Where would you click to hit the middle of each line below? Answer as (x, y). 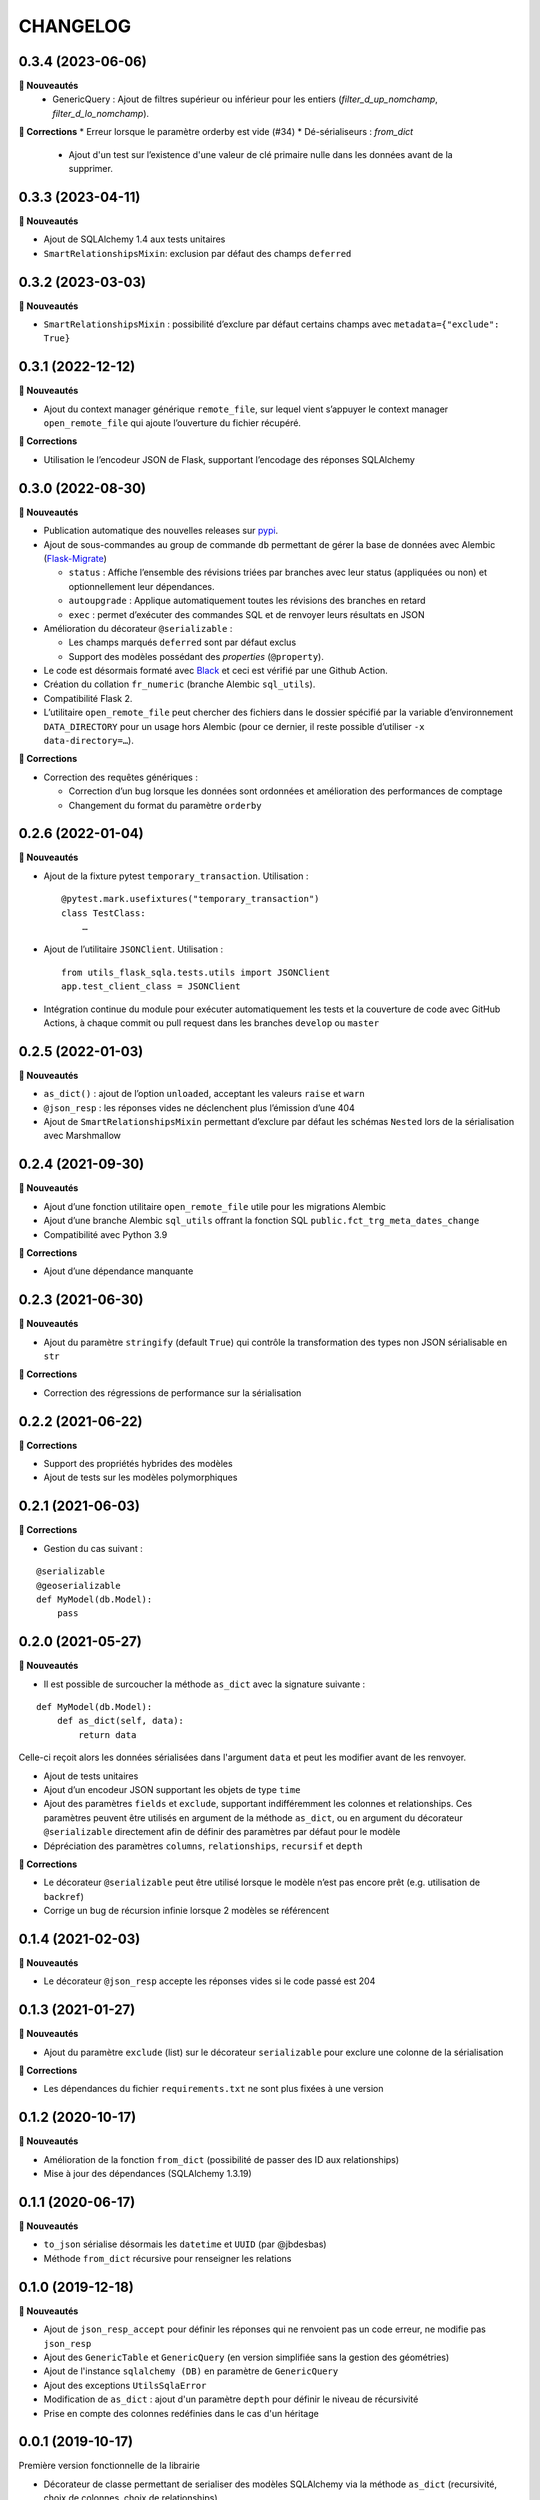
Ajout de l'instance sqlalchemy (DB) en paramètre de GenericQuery (191, 2371)
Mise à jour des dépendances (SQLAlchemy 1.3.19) (147, 2174)
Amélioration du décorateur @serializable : (138, 628)
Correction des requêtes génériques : (121, 777)
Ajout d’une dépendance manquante (118, 1271)
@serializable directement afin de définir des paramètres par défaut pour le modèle (222, 1832)
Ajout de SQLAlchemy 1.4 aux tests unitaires (134, 239)
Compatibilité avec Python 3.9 (105, 1234)
